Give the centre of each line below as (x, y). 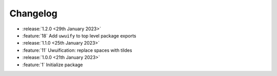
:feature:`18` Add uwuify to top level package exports (79, 35)
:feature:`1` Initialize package (53, 65)
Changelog (33, 13)
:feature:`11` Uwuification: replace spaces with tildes (77, 50)
